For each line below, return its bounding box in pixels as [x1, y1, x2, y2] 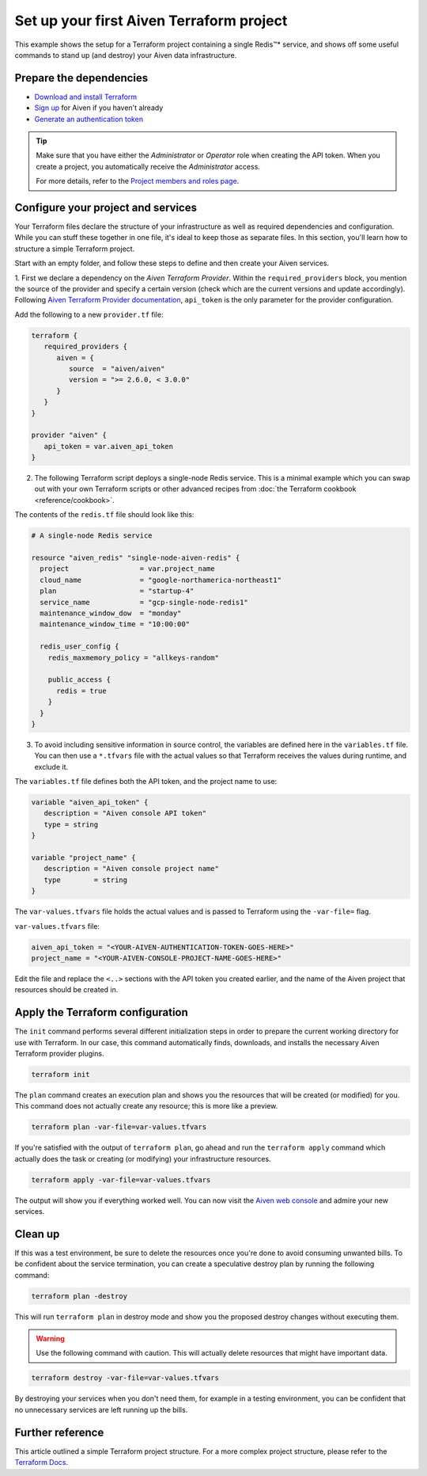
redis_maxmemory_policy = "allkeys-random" [47, 653, 219, 662]
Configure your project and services [14, 201, 198, 214]
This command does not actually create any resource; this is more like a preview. [14, 1101, 278, 1111]
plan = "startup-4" [40, 587, 195, 595]
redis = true [56, 686, 107, 695]
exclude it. [34, 762, 69, 771]
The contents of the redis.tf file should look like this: [14, 510, 195, 519]
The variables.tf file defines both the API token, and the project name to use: [14, 777, 278, 786]
